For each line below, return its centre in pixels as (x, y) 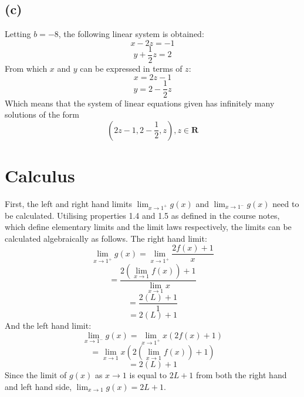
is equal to (148, 375)
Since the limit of (36, 375)
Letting (18, 34)
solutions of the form (42, 114)
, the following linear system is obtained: (131, 34)
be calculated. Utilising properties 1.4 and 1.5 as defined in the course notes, (142, 215)
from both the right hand (241, 375)
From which (26, 68)
